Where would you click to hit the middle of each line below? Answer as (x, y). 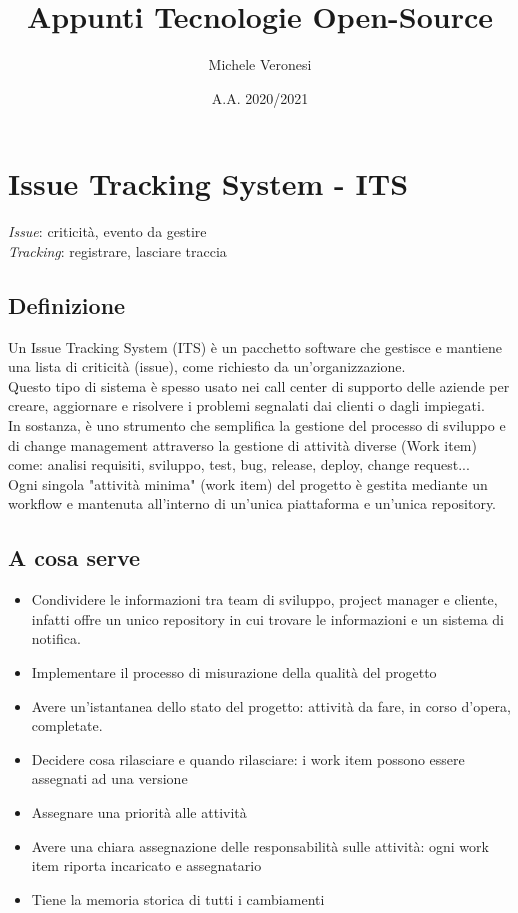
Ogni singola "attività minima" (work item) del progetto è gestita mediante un (248, 483)
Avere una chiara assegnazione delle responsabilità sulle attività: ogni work (260, 845)
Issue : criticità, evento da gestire (107, 231)
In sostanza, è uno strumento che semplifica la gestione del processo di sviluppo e (257, 425)
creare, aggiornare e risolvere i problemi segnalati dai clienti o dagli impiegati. (246, 405)
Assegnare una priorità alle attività (139, 811)
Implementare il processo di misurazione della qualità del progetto (234, 671)
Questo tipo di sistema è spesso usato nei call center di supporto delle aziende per (259, 385)
